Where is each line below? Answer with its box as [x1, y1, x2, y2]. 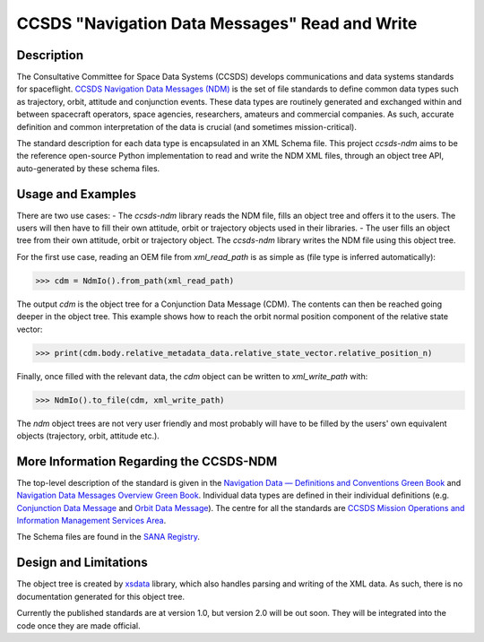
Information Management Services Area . [16, 516, 167, 526]
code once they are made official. [16, 620, 141, 631]
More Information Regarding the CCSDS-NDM [16, 454, 278, 469]
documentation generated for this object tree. [16, 591, 186, 602]
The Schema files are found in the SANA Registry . [16, 532, 201, 542]
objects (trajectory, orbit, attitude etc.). [16, 430, 160, 441]
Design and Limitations [16, 555, 148, 570]
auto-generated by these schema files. [16, 162, 160, 174]
